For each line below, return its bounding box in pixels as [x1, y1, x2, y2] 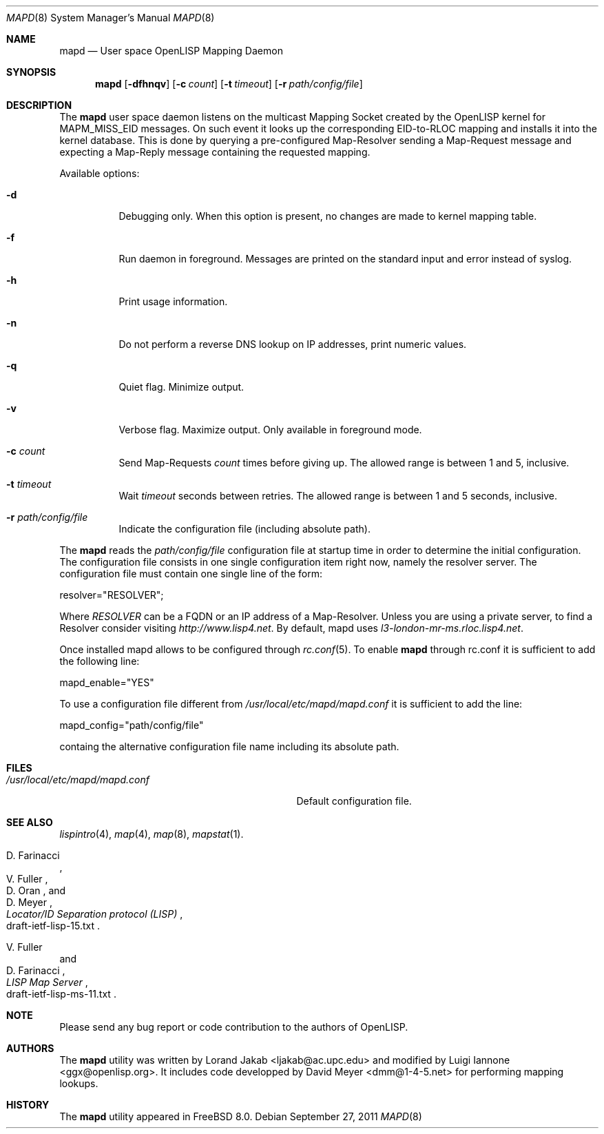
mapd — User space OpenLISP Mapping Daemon [59, 45, 283, 56]
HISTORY [6, 1099, 50, 1111]
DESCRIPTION [6, 99, 72, 111]
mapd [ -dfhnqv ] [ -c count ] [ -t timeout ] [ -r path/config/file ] [95, 78, 363, 90]
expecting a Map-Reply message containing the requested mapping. [59, 146, 371, 158]
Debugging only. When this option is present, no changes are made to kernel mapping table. [118, 210, 537, 222]
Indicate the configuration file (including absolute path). [118, 523, 371, 535]
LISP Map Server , [6, 976, 88, 988]
